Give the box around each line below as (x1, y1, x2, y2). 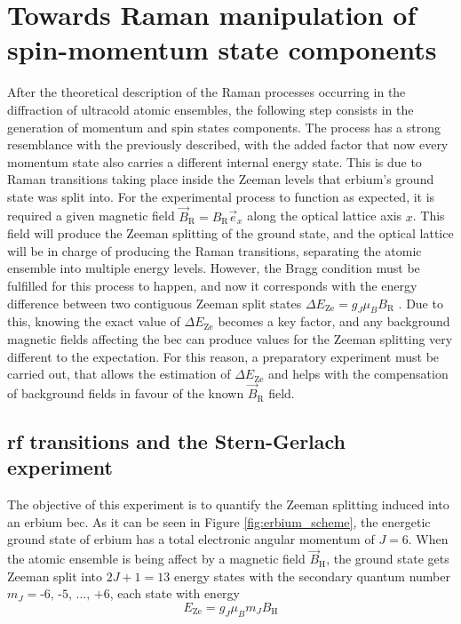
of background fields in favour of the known (7, 384, 244, 403)
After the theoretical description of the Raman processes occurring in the (7, 83, 406, 101)
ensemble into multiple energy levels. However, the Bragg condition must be (7, 259, 420, 277)
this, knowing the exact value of (7, 312, 180, 331)
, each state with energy (109, 584, 241, 603)
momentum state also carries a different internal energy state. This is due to (7, 152, 422, 171)
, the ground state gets (326, 549, 449, 568)
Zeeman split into (7, 566, 103, 585)
